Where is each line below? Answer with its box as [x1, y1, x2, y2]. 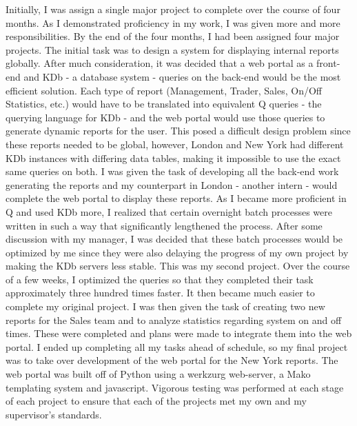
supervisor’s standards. [6, 407, 102, 421]
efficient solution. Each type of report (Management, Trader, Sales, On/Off [6, 83, 323, 97]
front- [316, 56, 340, 70]
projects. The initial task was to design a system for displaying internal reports [6, 42, 339, 57]
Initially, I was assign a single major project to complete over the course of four [6, 2, 340, 16]
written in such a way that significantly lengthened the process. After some [6, 218, 323, 232]
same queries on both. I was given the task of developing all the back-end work [6, 164, 339, 179]
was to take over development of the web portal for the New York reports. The [6, 353, 338, 367]
